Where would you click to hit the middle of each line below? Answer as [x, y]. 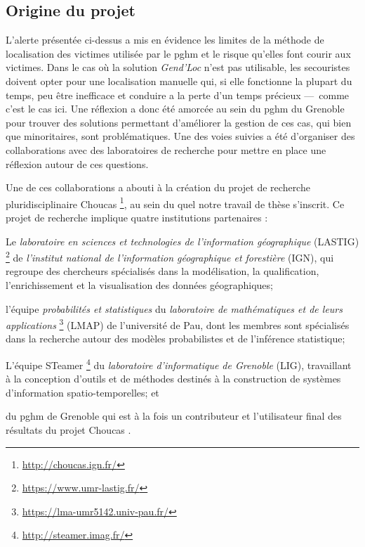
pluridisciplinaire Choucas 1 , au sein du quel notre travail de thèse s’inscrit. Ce [175, 202]
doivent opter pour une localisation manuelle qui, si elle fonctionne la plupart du [179, 81]
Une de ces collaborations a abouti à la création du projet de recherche [158, 187]
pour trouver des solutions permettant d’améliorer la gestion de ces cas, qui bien [179, 122]
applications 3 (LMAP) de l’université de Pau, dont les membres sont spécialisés [178, 324]
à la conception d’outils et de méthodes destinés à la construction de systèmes [173, 379]
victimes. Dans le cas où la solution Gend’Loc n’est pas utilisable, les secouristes [178, 67]
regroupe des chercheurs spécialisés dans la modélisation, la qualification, [162, 271]
